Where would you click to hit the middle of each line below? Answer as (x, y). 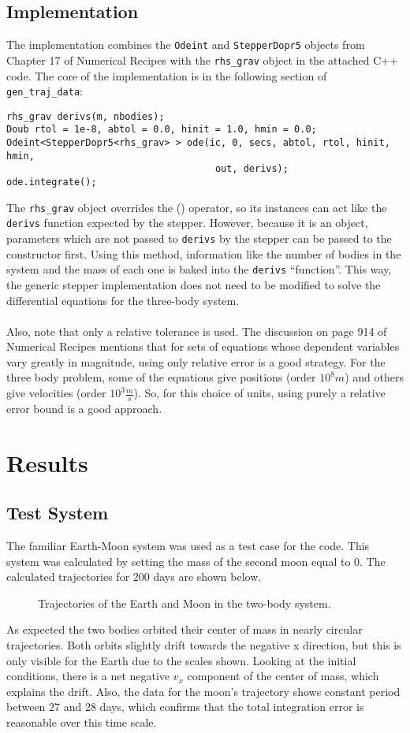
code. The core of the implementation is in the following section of (167, 75)
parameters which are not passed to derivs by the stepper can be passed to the (199, 238)
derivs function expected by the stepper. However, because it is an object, (187, 223)
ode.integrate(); (52, 182)
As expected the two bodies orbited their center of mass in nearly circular (184, 629)
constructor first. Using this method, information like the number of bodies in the (204, 253)
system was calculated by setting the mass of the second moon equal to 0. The (196, 561)
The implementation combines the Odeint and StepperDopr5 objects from (186, 45)
